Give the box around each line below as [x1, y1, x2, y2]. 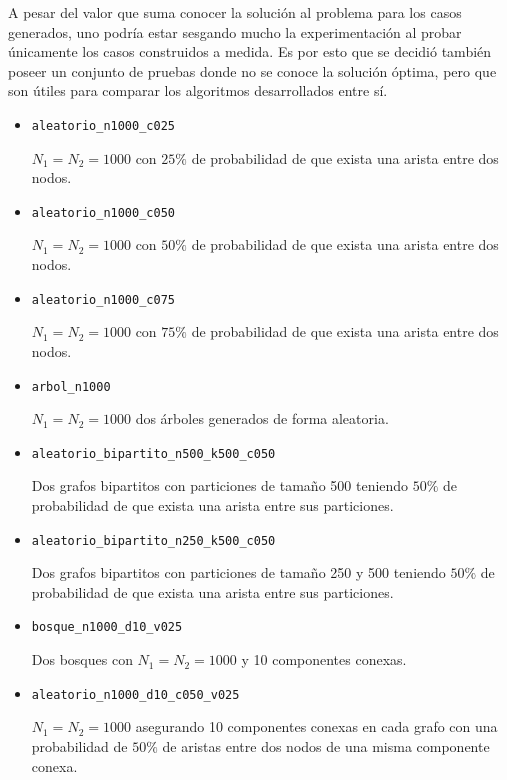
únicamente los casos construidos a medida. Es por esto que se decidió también [8, 41, 492, 62]
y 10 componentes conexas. [241, 649, 407, 670]
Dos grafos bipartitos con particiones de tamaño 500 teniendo [31, 475, 409, 496]
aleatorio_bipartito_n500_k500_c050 [31, 446, 276, 461]
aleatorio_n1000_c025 [31, 118, 175, 133]
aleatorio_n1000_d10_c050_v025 [31, 687, 240, 702]
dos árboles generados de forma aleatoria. [135, 408, 389, 429]
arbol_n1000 [31, 379, 111, 394]
